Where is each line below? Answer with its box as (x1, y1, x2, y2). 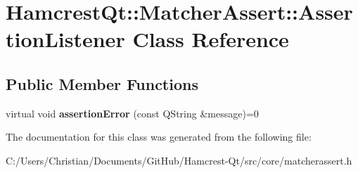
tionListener (6, 25, 125, 53)
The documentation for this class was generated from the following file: (6, 129, 312, 144)
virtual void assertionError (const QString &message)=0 (6, 105, 259, 120)
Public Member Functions (6, 72, 198, 94)
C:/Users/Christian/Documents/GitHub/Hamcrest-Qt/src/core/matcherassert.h (6, 153, 352, 167)
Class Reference (132, 25, 289, 53)
